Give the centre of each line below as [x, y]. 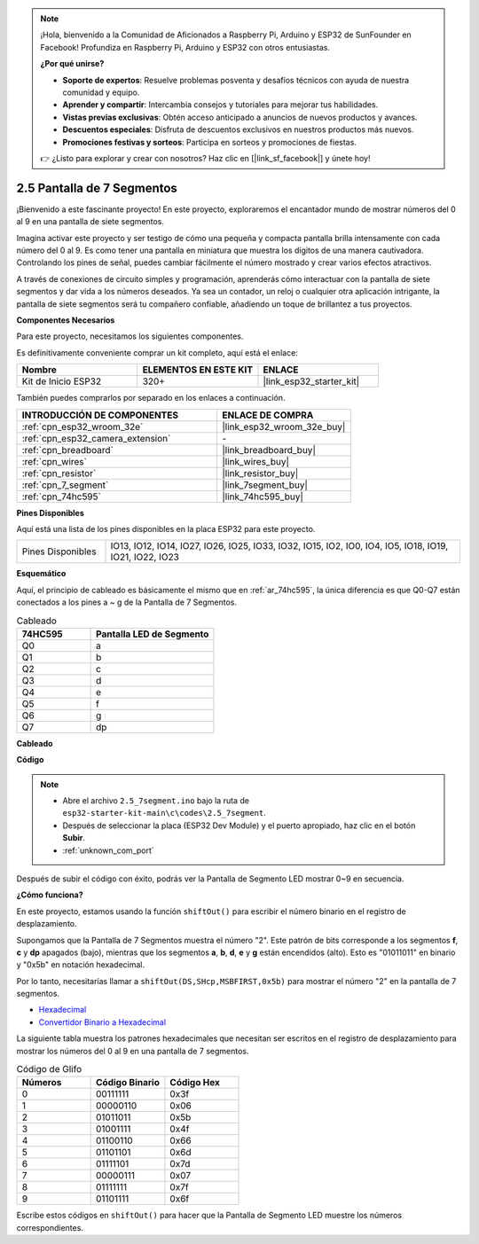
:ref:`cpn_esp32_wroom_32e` [82, 426]
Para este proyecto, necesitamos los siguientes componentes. [130, 336]
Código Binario [128, 1083]
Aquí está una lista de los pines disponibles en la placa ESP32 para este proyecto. [166, 528]
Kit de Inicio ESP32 [62, 381]
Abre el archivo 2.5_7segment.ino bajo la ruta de [156, 801]
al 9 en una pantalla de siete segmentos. [90, 222]
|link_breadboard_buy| [269, 450]
